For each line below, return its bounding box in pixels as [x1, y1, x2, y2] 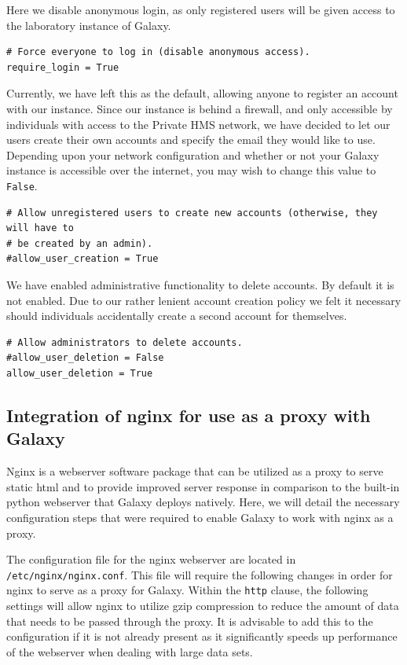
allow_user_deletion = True [6, 367, 153, 379]
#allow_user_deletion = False [6, 352, 164, 364]
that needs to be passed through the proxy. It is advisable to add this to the [6, 612, 373, 629]
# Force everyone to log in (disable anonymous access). [6, 46, 310, 58]
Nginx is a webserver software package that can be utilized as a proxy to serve [6, 463, 383, 479]
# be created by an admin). [6, 237, 153, 249]
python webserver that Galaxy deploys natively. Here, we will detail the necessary [6, 494, 400, 510]
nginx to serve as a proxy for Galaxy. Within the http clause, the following [6, 582, 368, 598]
